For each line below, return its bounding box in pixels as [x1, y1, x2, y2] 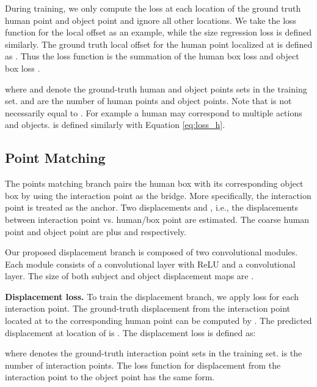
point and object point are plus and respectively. [5, 225, 186, 238]
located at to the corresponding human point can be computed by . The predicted [5, 314, 312, 327]
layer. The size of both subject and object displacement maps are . [5, 269, 254, 282]
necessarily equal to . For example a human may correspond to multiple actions [5, 106, 302, 119]
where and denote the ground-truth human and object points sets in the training [5, 82, 307, 95]
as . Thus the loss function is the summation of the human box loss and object [5, 50, 299, 62]
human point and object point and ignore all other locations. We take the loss [5, 13, 297, 26]
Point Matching [5, 148, 106, 167]
